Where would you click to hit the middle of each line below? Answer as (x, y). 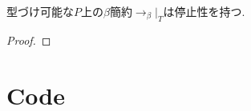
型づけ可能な (40, 11)
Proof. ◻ (29, 40)
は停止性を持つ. (204, 11)
